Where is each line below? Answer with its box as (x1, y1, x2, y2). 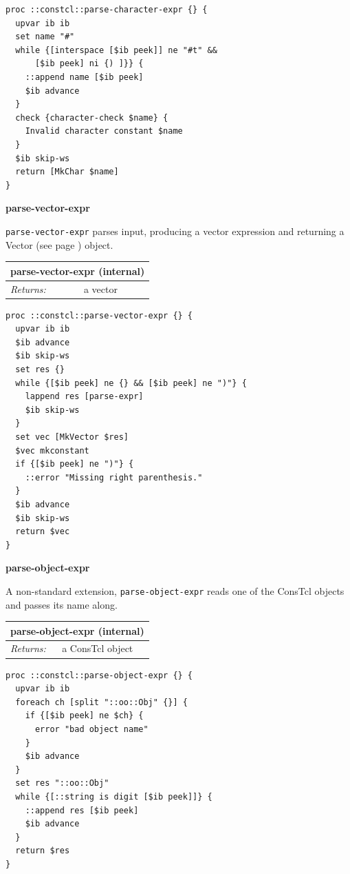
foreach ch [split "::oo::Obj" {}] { (15, 697, 188, 707)
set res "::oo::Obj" (15, 778, 109, 789)
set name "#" (15, 32, 75, 42)
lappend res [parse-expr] (25, 392, 144, 402)
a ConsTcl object (62, 641, 133, 655)
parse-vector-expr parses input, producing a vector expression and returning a (6, 223, 344, 238)
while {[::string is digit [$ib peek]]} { (15, 791, 212, 802)
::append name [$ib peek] (25, 72, 144, 82)
